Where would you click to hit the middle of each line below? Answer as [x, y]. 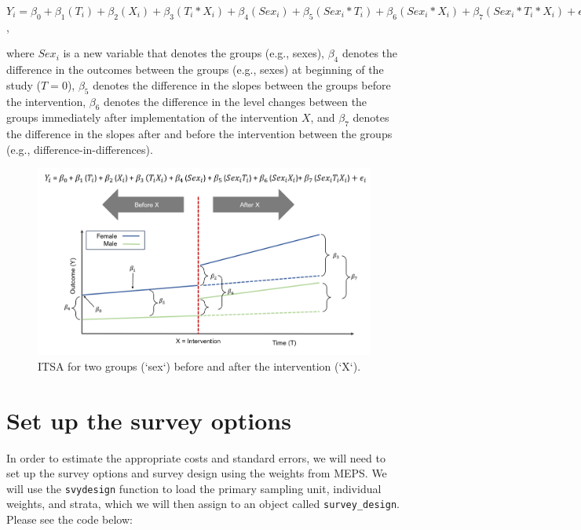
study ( [24, 84]
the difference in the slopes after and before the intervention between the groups [199, 134]
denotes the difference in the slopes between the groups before [242, 84]
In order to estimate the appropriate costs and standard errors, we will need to [196, 457]
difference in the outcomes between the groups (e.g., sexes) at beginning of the [195, 69]
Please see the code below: [69, 519]
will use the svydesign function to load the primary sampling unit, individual [194, 488]
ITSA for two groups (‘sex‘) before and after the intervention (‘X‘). [199, 366]
